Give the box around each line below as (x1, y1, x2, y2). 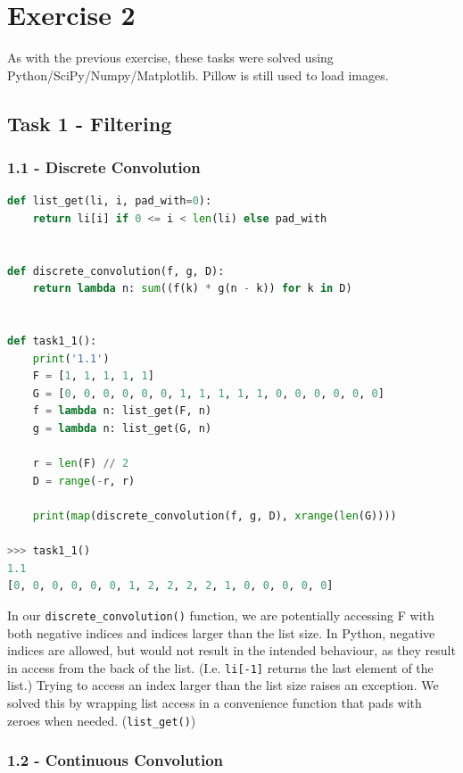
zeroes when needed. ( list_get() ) (7, 711, 196, 729)
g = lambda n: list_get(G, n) (32, 422, 212, 436)
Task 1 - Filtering (7, 109, 172, 137)
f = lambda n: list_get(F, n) (32, 404, 212, 418)
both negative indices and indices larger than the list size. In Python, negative (7, 623, 435, 642)
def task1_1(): (7, 335, 97, 348)
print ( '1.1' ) (32, 352, 110, 365)
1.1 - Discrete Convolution (7, 156, 201, 179)
